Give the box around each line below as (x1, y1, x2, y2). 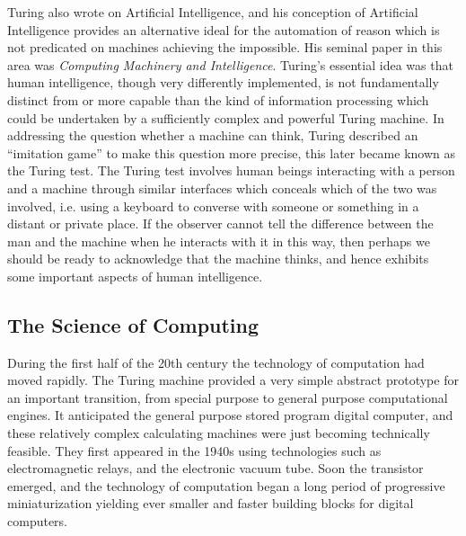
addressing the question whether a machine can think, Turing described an (7, 126, 418, 145)
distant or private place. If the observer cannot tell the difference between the (7, 214, 434, 233)
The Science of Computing (7, 310, 259, 338)
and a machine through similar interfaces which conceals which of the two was (7, 178, 437, 197)
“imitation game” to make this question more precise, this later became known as (7, 143, 455, 162)
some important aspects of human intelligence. (7, 266, 263, 285)
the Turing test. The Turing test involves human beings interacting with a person (7, 161, 455, 180)
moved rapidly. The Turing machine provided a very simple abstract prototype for (7, 371, 459, 389)
